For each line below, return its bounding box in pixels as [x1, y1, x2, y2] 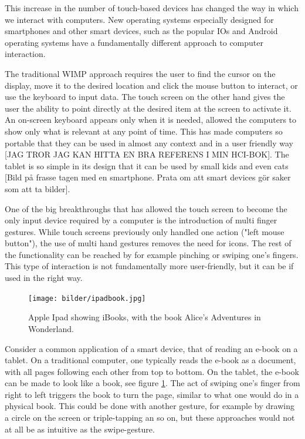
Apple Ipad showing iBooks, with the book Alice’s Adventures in [28, 311, 261, 323]
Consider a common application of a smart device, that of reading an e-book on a [5, 342, 298, 354]
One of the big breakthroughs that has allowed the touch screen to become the [5, 202, 287, 215]
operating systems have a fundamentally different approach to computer [5, 36, 263, 48]
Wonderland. [28, 322, 74, 334]
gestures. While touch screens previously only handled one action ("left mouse [5, 225, 284, 237]
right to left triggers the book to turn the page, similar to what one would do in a [5, 388, 299, 400]
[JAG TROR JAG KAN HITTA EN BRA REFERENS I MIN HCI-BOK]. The [5, 148, 289, 160]
